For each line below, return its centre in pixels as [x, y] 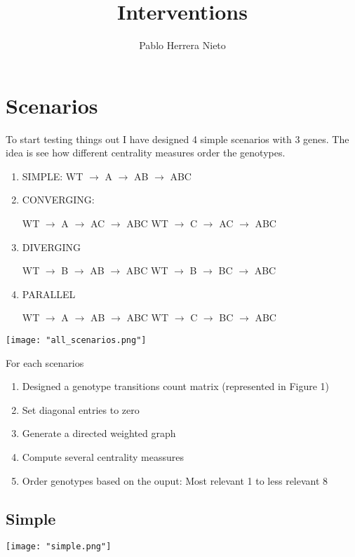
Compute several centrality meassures [103, 457]
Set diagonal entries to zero [81, 409]
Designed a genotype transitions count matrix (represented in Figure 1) [176, 386]
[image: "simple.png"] [59, 547]
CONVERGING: [58, 200]
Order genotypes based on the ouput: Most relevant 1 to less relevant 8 [175, 480]
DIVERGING [52, 247]
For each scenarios [45, 362]
